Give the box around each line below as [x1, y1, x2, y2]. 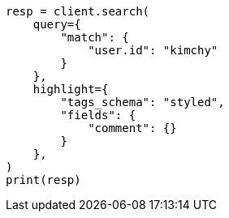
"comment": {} [88, 122, 177, 135]
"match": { [60, 31, 129, 44]
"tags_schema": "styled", [60, 96, 225, 109]
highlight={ [32, 83, 109, 96]
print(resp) [6, 173, 81, 186]
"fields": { [60, 109, 136, 122]
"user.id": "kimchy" [88, 44, 218, 57]
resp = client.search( [6, 5, 150, 18]
